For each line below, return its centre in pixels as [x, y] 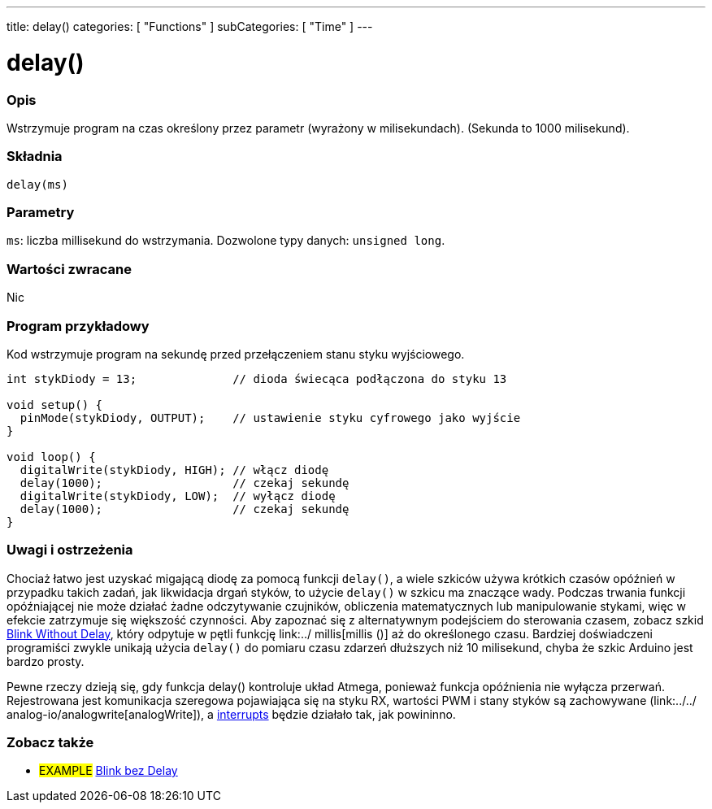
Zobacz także [50, 742]
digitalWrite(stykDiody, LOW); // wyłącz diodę [178, 496]
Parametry [41, 212]
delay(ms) [37, 184]
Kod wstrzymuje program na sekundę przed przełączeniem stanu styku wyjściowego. [236, 354]
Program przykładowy [78, 326]
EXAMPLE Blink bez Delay [109, 771]
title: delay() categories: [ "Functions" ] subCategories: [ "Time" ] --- [190, 26]
